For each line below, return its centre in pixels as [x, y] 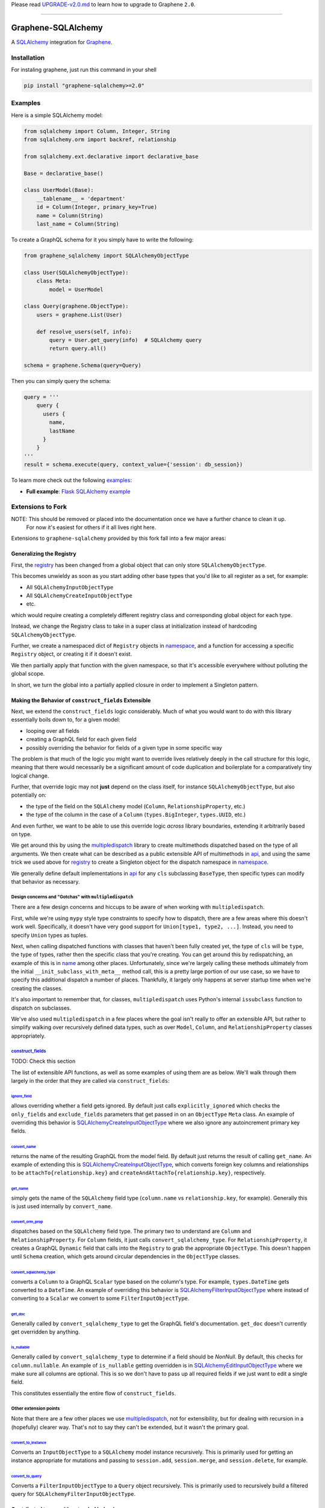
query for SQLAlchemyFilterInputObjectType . [73, 1494]
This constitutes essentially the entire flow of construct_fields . [94, 1393]
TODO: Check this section [43, 1061]
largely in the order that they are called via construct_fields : [90, 1080]
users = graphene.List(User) [79, 315]
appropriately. [29, 1036]
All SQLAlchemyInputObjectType [70, 587]
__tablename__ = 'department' [81, 198]
